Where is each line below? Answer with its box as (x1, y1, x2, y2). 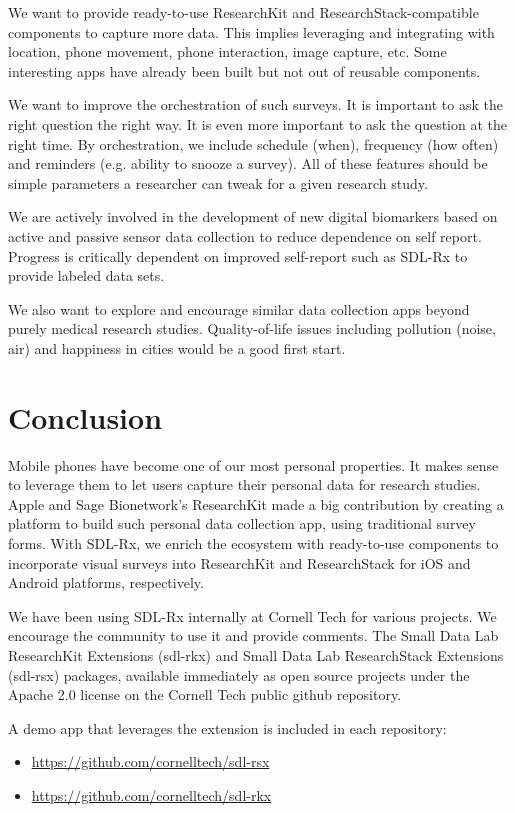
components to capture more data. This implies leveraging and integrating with (8, 21, 495, 42)
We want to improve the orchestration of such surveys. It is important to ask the (8, 94, 503, 115)
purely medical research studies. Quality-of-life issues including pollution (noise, (8, 318, 496, 339)
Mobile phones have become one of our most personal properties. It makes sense (8, 454, 499, 475)
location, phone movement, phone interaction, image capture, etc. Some (8, 41, 447, 62)
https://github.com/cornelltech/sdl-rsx (31, 751, 270, 772)
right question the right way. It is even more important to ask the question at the (8, 113, 508, 134)
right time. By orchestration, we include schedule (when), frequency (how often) (8, 133, 499, 154)
